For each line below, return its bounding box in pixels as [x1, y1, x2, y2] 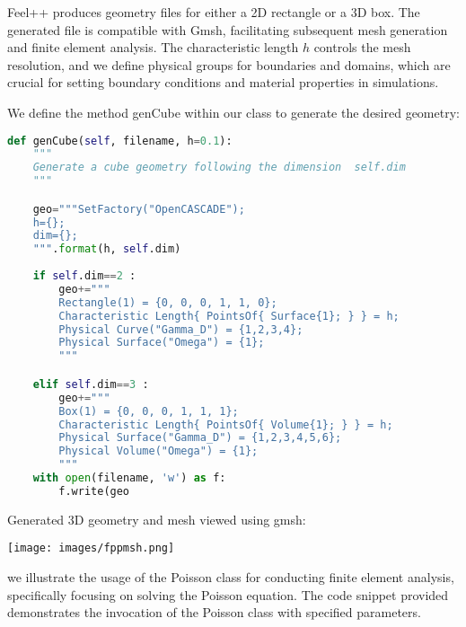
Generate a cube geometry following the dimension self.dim [32, 161, 406, 174]
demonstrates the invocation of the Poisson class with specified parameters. [7, 603, 421, 622]
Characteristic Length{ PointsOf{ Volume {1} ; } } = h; [58, 418, 393, 431]
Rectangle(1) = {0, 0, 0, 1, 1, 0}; [58, 296, 277, 309]
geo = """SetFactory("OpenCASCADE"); [32, 202, 245, 216]
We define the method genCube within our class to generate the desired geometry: [7, 102, 460, 121]
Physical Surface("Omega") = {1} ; [58, 336, 265, 349]
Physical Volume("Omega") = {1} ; [58, 445, 259, 458]
